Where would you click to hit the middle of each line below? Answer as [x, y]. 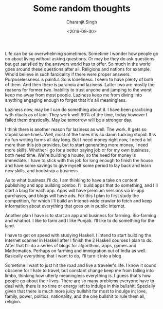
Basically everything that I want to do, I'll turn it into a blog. [64, 255]
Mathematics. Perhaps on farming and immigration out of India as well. [76, 251]
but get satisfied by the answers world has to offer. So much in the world [78, 64]
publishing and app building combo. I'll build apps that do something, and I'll [81, 185]
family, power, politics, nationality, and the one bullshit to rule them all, [75, 296]
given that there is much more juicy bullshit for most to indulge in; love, [76, 291]
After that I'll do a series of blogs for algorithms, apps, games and [71, 245]
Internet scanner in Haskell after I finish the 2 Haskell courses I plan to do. [79, 240]
